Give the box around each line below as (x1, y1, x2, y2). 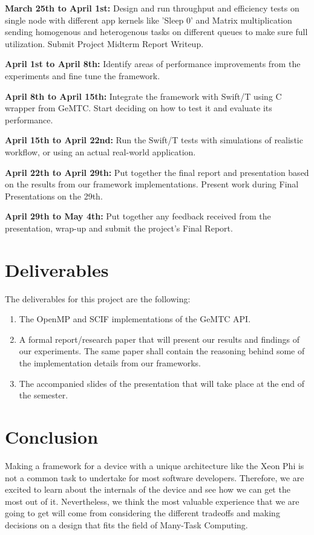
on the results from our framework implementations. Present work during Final (5, 178, 299, 190)
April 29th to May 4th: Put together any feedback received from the (5, 210, 271, 222)
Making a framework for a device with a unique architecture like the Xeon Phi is (5, 459, 304, 472)
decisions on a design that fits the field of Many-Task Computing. (5, 518, 248, 531)
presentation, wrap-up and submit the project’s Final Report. (5, 221, 233, 234)
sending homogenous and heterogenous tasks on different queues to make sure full (5, 25, 308, 38)
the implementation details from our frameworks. (19, 357, 201, 369)
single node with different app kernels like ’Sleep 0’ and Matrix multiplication (5, 13, 292, 26)
